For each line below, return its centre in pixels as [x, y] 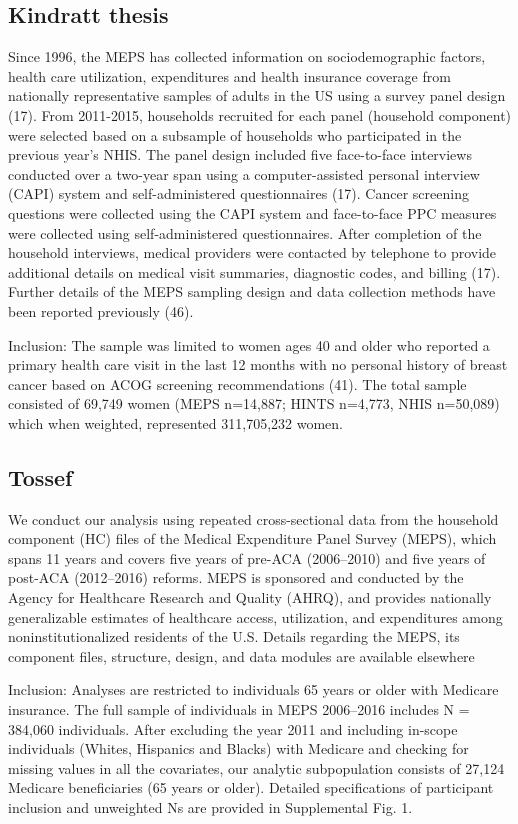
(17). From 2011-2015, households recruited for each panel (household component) [260, 114]
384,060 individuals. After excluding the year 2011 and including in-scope [233, 728]
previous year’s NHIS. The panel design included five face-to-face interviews [240, 154]
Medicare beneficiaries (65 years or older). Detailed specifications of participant [251, 787]
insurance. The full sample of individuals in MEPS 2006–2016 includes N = [239, 709]
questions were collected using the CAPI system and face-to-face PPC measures [252, 212]
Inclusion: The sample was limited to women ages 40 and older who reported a [249, 344]
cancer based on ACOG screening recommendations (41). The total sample [237, 383]
